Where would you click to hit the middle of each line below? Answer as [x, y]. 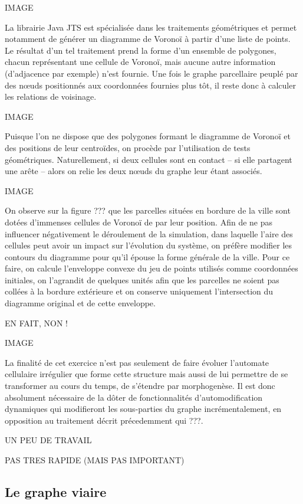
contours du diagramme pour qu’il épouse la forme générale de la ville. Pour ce [147, 256]
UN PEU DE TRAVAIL [48, 440]
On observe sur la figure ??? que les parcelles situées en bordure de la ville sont [148, 210]
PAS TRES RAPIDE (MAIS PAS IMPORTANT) [95, 460]
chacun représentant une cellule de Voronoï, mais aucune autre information [140, 62]
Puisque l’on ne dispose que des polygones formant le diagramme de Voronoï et [148, 136]
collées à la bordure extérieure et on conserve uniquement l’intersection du [139, 291]
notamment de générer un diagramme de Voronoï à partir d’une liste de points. [148, 39]
